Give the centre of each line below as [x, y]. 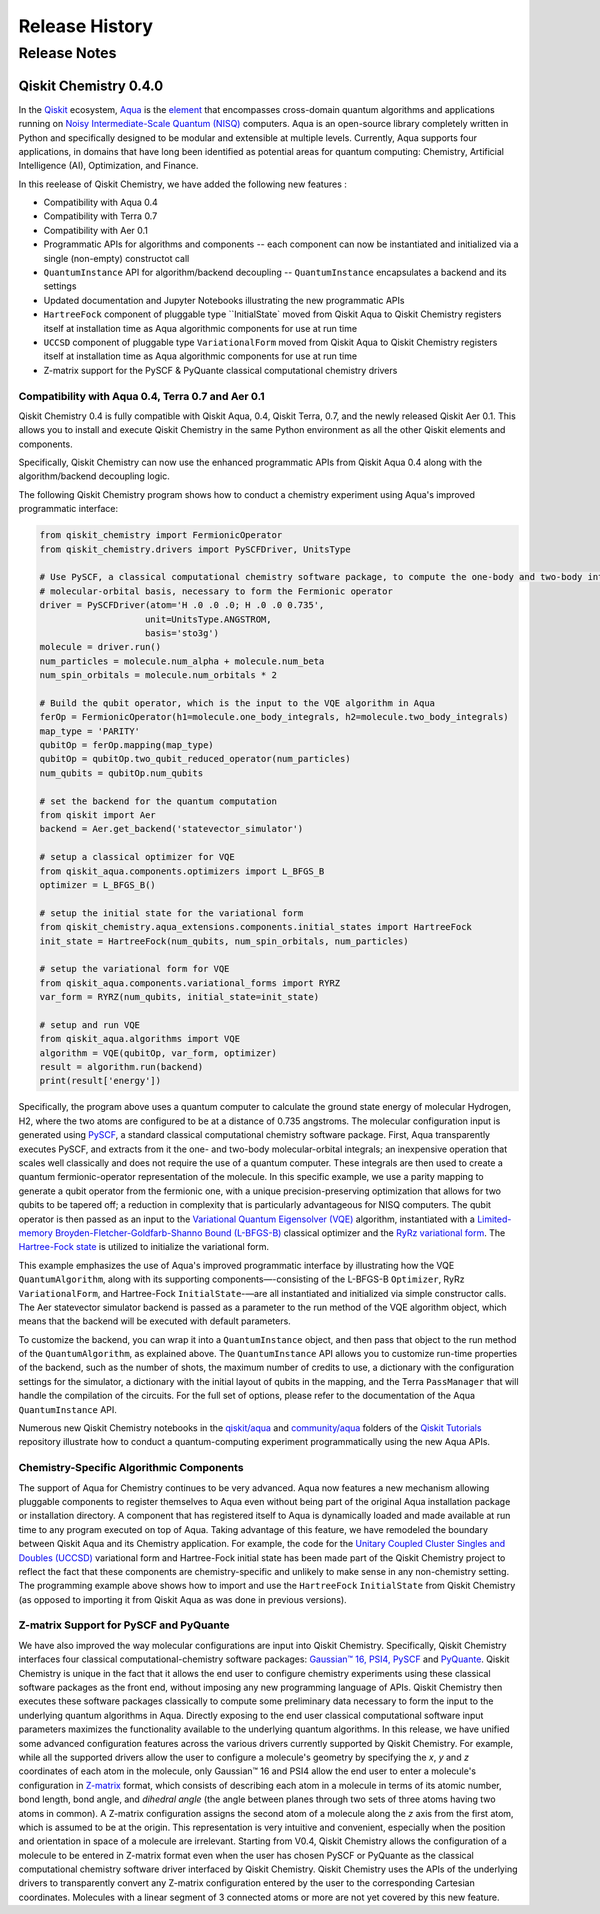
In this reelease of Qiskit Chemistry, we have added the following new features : [182, 184]
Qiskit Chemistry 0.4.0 [91, 85]
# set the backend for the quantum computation [158, 801]
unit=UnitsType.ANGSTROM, [208, 619]
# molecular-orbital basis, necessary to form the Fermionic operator [216, 591]
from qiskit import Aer [98, 815]
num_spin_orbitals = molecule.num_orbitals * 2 [158, 675]
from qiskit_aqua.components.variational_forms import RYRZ [190, 983]
